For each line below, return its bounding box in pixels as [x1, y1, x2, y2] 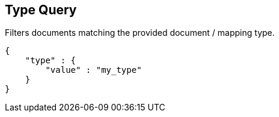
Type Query [5, 2, 77, 17]
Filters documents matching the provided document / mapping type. [5, 27, 275, 38]
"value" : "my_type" [45, 65, 142, 75]
